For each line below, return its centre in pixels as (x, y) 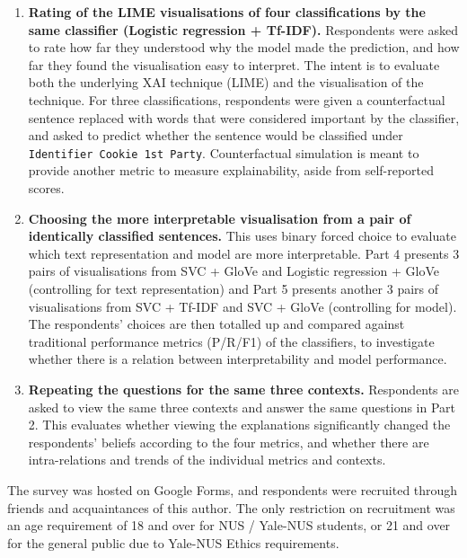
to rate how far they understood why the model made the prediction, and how (244, 47)
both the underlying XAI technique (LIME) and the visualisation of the (226, 82)
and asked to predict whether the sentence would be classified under (216, 135)
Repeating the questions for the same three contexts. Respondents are (244, 389)
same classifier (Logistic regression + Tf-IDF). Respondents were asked (243, 29)
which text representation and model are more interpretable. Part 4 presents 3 (244, 253)
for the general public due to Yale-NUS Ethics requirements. (173, 542)
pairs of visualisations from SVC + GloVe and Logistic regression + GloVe (234, 271)
